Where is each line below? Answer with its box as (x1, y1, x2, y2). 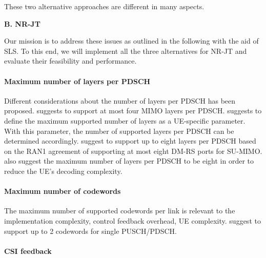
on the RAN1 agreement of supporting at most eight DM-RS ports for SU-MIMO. (4, 145, 262, 156)
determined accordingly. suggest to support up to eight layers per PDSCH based (4, 135, 256, 146)
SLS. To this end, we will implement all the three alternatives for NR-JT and (4, 45, 247, 56)
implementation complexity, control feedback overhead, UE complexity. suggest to (4, 215, 261, 226)
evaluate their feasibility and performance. (4, 55, 137, 66)
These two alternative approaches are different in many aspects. (4, 1, 204, 11)
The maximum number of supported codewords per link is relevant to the (4, 205, 235, 216)
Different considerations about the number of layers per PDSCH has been (4, 95, 236, 106)
